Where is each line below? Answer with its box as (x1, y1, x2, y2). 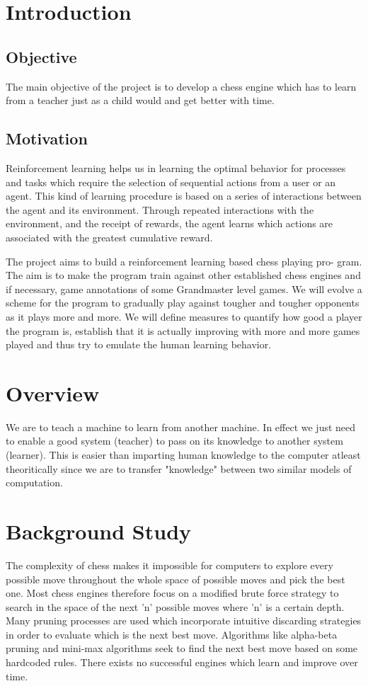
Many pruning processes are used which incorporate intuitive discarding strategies (6, 613, 362, 628)
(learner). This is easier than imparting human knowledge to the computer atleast (6, 447, 361, 462)
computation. (6, 475, 63, 490)
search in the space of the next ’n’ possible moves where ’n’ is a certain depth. (6, 599, 345, 614)
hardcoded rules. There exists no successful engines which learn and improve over (6, 655, 358, 670)
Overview (6, 378, 100, 407)
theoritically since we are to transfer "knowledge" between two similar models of (6, 461, 352, 476)
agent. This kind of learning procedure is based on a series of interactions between (6, 188, 362, 203)
